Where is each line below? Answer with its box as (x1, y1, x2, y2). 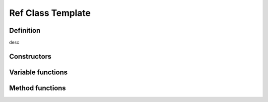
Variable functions (9, 68, 68, 76)
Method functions (9, 84, 66, 92)
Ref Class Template (9, 7, 91, 18)
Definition (9, 26, 41, 35)
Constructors (9, 52, 52, 60)
